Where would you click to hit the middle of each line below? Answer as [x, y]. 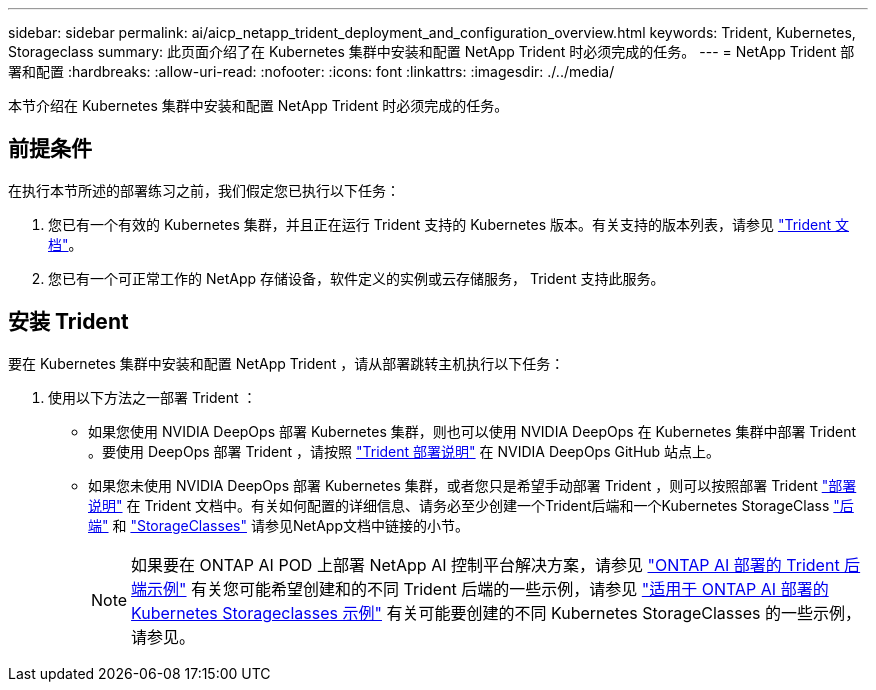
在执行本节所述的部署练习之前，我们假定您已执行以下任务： [204, 190]
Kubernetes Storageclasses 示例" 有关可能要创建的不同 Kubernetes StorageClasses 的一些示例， [496, 612]
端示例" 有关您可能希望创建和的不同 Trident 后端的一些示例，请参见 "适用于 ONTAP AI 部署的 [480, 588]
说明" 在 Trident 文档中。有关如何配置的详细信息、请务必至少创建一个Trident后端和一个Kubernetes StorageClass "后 [471, 505]
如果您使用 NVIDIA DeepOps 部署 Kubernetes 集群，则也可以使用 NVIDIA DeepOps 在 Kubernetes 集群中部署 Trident [472, 431]
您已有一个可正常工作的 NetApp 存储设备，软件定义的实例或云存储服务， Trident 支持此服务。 [356, 278]
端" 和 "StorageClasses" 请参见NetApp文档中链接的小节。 [278, 525]
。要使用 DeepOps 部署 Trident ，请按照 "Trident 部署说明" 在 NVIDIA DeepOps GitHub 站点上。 [404, 451]
